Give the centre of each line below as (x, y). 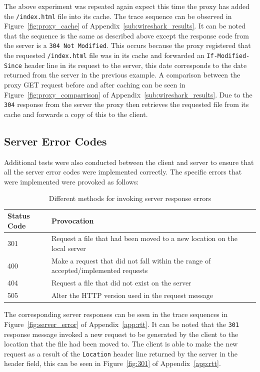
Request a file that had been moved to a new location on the (144, 238)
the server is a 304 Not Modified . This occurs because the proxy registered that (127, 45)
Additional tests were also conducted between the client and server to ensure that (129, 162)
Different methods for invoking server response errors (130, 198)
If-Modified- (228, 56)
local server (68, 248)
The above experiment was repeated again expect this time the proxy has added (127, 6)
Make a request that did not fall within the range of (131, 260)
